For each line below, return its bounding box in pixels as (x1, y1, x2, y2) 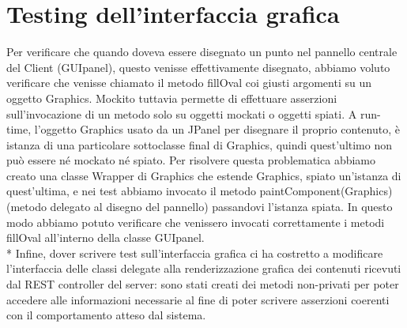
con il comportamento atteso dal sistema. (6, 307, 206, 323)
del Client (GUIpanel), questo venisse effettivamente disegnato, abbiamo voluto (6, 58, 390, 75)
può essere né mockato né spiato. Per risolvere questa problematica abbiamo (6, 152, 376, 168)
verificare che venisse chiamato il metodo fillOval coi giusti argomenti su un (6, 74, 371, 91)
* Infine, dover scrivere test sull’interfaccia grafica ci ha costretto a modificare (6, 244, 383, 261)
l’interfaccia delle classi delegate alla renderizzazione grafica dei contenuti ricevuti (6, 260, 401, 277)
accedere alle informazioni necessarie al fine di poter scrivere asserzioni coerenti (6, 291, 390, 307)
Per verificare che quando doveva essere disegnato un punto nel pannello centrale (6, 43, 398, 60)
